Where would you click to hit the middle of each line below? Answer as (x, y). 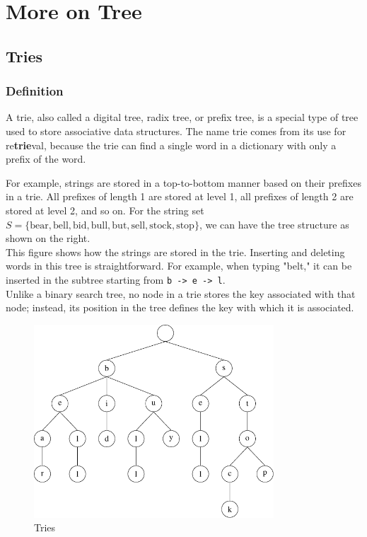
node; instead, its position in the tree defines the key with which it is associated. (180, 307)
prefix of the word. (46, 159)
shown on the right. (48, 238)
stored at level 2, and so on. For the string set (105, 210)
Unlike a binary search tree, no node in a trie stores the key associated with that (181, 293)
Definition (35, 91)
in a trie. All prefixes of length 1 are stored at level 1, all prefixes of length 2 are (180, 196)
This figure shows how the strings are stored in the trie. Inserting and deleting (175, 252)
